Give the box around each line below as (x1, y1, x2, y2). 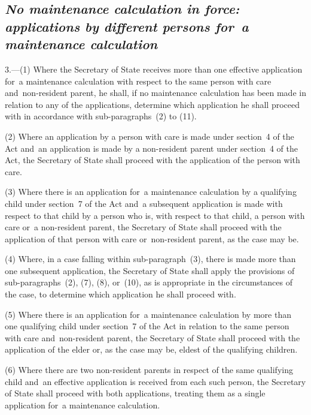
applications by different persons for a (5, 17, 249, 35)
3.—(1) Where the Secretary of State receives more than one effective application (5, 62, 303, 75)
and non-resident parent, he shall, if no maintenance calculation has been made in (5, 86, 306, 99)
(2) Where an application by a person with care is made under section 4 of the (5, 130, 294, 142)
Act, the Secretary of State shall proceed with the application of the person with (5, 154, 300, 166)
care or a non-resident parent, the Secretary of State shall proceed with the (5, 221, 282, 233)
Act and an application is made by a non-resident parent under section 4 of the (5, 142, 298, 154)
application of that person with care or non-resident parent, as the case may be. (5, 232, 299, 245)
